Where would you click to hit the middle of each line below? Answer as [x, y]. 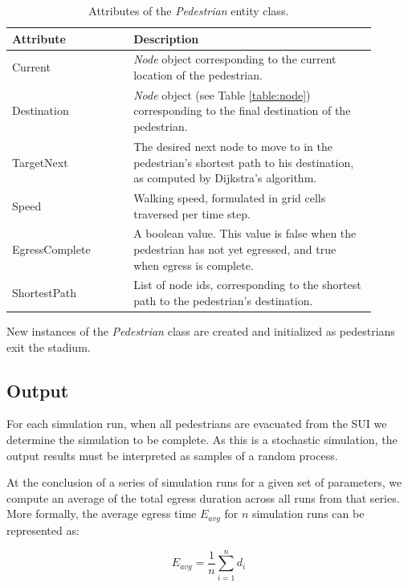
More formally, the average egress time [102, 514]
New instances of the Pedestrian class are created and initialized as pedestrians [201, 331]
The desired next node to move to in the [233, 146]
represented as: [43, 530]
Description [166, 38]
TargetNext [40, 162]
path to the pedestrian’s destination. [223, 300]
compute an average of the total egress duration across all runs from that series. [203, 497]
